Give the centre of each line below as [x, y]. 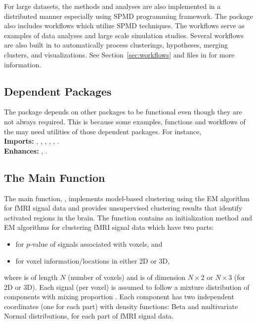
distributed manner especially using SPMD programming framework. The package [128, 16]
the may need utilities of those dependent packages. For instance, [103, 131]
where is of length [31, 277]
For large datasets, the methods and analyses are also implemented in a [112, 6]
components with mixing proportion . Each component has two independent [119, 297]
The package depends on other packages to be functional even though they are [123, 112]
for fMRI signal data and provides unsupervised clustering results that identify [123, 208]
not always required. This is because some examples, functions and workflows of [125, 121]
